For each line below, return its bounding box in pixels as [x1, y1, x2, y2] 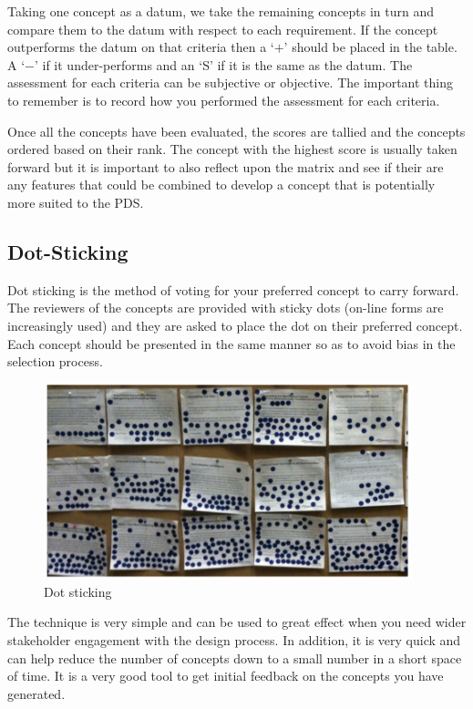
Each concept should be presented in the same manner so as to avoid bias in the [7, 334, 456, 353]
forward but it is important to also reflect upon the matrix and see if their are [7, 157, 444, 176]
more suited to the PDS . [7, 192, 144, 211]
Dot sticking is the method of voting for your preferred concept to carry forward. [7, 280, 459, 299]
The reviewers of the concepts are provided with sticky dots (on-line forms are [7, 298, 444, 317]
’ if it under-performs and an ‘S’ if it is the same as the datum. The [34, 55, 413, 74]
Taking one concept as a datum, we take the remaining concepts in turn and [7, 2, 435, 20]
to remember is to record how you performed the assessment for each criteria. [7, 90, 440, 109]
